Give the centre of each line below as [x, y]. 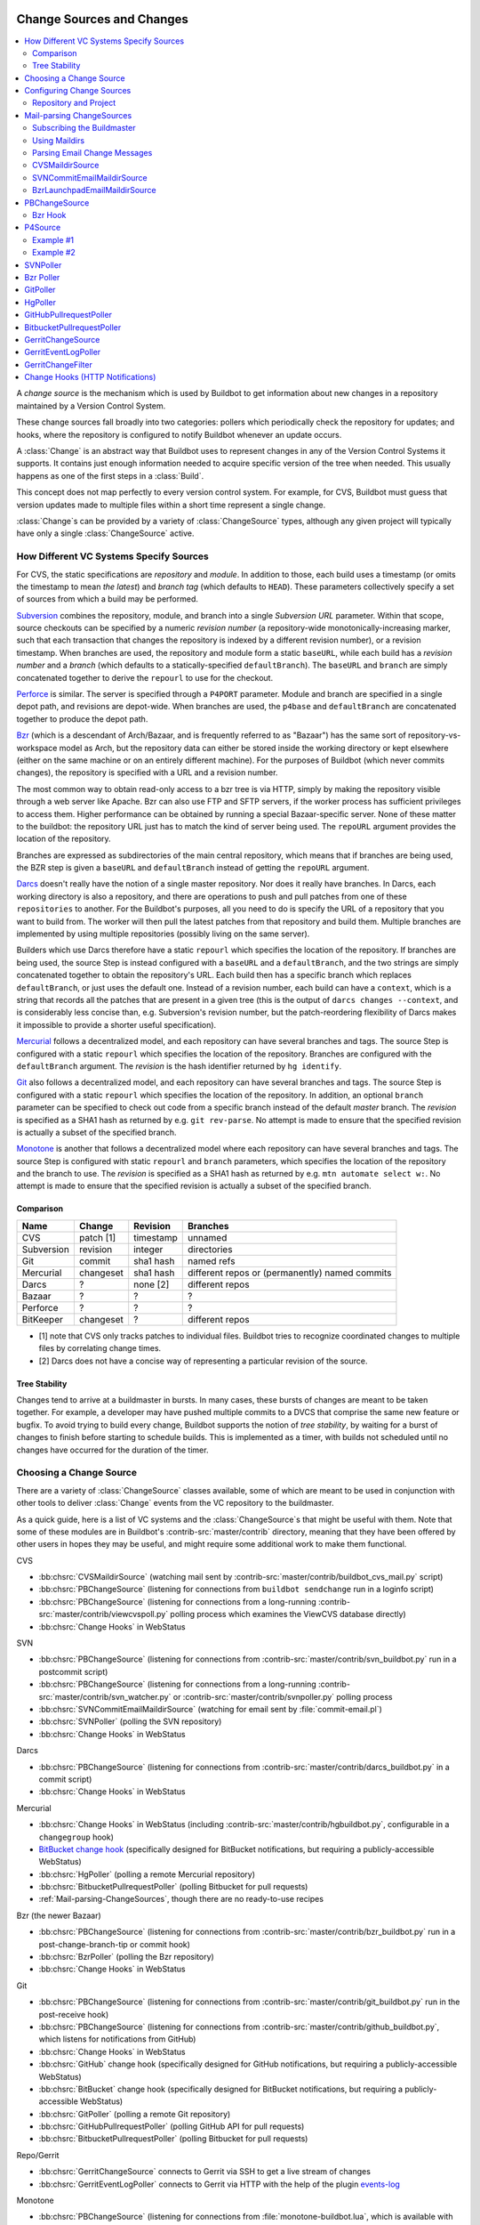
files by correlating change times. [100, 1348]
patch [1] [97, 1237]
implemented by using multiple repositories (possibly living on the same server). [163, 934]
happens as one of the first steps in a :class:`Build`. [110, 475]
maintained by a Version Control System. [91, 406]
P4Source [43, 228]
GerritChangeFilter [58, 364]
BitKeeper [43, 1319]
